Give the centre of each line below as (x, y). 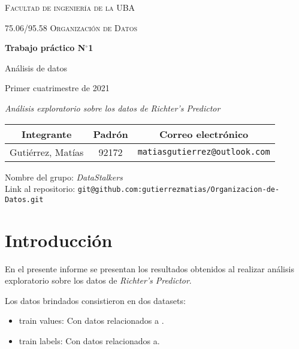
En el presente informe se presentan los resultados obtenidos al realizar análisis (149, 268)
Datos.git (24, 199)
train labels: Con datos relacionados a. (89, 340)
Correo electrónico (204, 134)
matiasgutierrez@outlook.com (204, 152)
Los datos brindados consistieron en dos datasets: (95, 300)
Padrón (111, 134)
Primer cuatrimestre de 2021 (57, 88)
